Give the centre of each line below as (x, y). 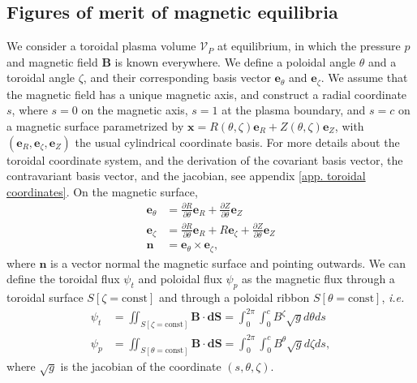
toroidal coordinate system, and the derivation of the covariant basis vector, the (205, 159)
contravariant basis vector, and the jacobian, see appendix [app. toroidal (186, 176)
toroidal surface (45, 297)
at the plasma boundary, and (294, 110)
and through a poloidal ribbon (234, 297)
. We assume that (364, 77)
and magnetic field (52, 61)
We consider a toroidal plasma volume (101, 46)
